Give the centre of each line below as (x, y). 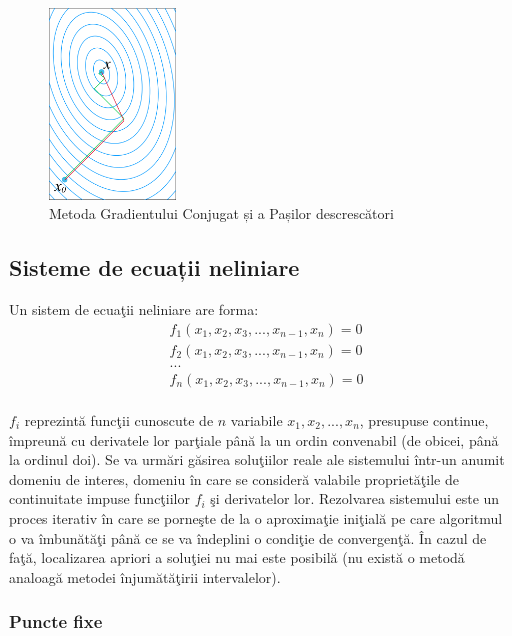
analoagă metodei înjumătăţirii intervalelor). (145, 576)
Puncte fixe (56, 621)
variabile (256, 419)
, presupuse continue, (424, 419)
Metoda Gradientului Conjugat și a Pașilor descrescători (221, 213)
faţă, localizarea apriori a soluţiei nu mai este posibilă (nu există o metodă (237, 557)
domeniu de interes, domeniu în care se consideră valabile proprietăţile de (234, 478)
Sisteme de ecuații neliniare (154, 267)
